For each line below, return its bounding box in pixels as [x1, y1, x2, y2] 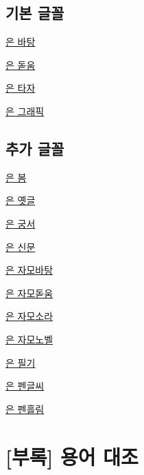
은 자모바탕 [5, 263, 53, 277]
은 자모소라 [5, 309, 53, 323]
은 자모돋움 [5, 285, 53, 300]
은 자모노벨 [5, 332, 53, 346]
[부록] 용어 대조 [5, 442, 139, 470]
